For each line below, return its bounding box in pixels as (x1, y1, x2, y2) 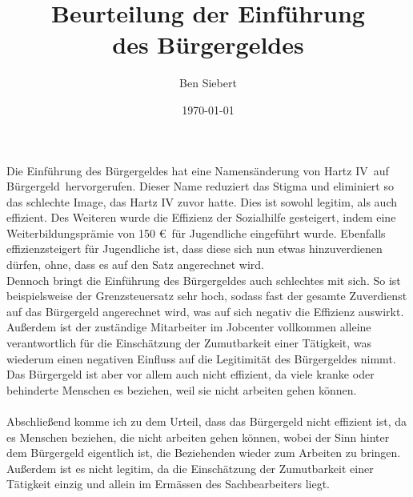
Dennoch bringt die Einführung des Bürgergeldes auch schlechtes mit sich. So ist (6, 271, 401, 288)
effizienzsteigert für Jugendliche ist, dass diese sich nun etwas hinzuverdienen (6, 240, 383, 257)
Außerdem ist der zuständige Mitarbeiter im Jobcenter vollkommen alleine (6, 319, 371, 335)
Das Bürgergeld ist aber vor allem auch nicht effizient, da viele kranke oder (6, 366, 375, 383)
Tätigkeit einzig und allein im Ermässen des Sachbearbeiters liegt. (6, 475, 330, 492)
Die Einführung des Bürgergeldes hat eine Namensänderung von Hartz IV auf (6, 162, 389, 178)
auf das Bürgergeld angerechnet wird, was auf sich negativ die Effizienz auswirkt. (6, 303, 404, 319)
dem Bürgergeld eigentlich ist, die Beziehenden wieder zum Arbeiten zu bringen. (6, 444, 401, 461)
